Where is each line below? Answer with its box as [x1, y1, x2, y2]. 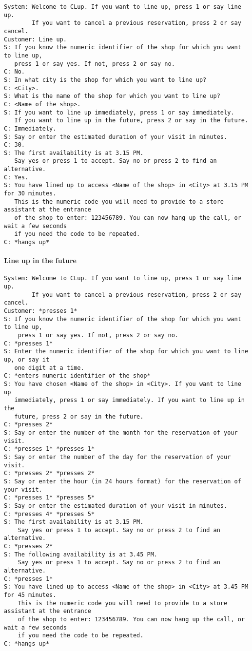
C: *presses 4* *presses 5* [4, 510, 95, 517]
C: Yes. [4, 173, 29, 181]
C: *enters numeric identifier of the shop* [4, 372, 151, 380]
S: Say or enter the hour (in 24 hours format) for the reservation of [4, 478, 241, 485]
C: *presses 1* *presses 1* [4, 445, 95, 453]
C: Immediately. [4, 125, 57, 132]
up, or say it [4, 356, 50, 364]
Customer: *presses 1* [4, 307, 78, 315]
